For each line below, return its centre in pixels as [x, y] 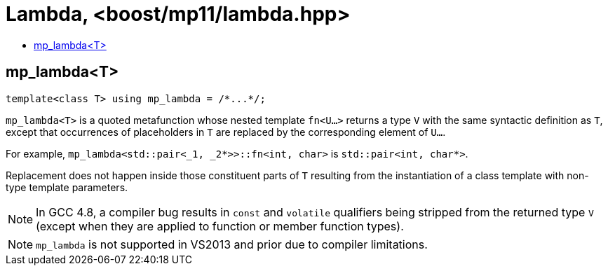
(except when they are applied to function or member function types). [220, 226]
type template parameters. [67, 187]
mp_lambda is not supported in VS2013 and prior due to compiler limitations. [232, 244]
